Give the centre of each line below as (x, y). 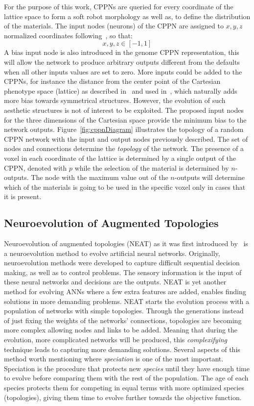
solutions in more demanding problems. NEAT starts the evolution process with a (127, 301)
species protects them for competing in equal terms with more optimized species (124, 387)
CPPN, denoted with (35, 167)
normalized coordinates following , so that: (68, 35)
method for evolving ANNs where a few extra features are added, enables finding (125, 292)
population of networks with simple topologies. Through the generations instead (124, 311)
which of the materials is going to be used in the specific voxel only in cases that (125, 187)
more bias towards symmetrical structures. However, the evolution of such (115, 100)
